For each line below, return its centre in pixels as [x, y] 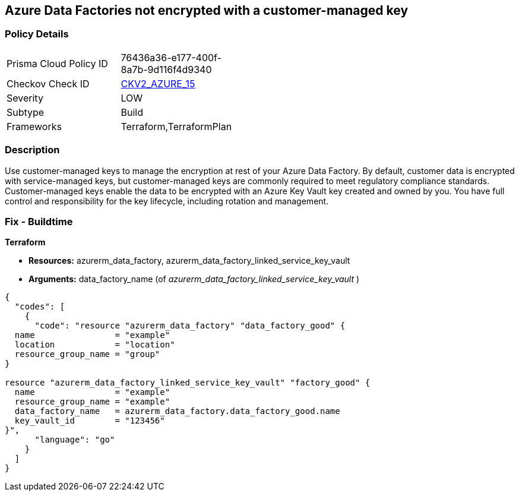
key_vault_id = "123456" [90, 421]
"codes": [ [40, 307]
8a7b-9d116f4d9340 [166, 69]
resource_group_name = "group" [87, 354]
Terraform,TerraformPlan [176, 126]
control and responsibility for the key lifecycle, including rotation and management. [167, 201]
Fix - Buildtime [39, 221]
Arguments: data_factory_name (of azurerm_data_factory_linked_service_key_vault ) [194, 279]
